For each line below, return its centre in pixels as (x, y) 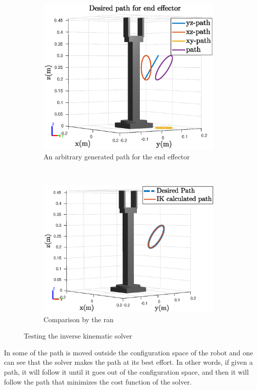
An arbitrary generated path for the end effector (117, 156)
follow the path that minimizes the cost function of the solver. (98, 381)
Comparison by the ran (79, 319)
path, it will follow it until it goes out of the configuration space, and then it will (127, 372)
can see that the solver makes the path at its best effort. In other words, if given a (128, 362)
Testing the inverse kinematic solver (78, 336)
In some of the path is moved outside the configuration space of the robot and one (128, 352)
